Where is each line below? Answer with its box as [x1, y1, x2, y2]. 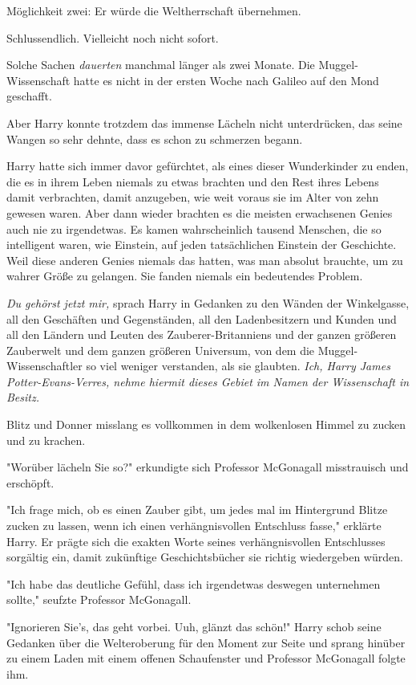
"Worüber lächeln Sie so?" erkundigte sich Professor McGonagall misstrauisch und [6, 459, 409, 475]
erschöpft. [6, 474, 55, 491]
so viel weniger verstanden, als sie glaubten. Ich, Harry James [86, 357, 390, 374]
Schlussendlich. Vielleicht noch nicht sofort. [6, 29, 219, 46]
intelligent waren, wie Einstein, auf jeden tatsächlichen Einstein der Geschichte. [6, 236, 397, 253]
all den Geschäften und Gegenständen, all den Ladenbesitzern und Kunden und [6, 310, 397, 327]
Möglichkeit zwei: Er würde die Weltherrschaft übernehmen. [6, 2, 301, 18]
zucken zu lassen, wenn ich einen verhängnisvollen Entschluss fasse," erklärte [6, 517, 382, 534]
